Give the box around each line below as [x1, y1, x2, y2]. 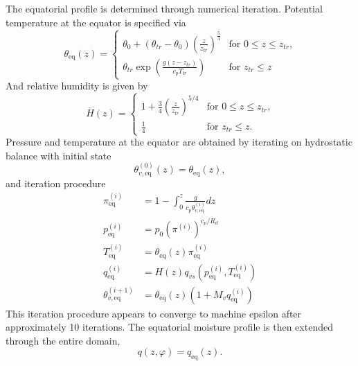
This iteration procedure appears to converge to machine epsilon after [6, 306, 302, 320]
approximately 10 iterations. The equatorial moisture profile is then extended [6, 320, 333, 334]
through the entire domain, [6, 333, 120, 347]
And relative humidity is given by [6, 78, 148, 93]
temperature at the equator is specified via [6, 15, 186, 29]
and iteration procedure [6, 175, 106, 190]
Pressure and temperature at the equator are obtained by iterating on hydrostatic [6, 134, 352, 149]
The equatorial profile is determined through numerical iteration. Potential [6, 1, 323, 15]
